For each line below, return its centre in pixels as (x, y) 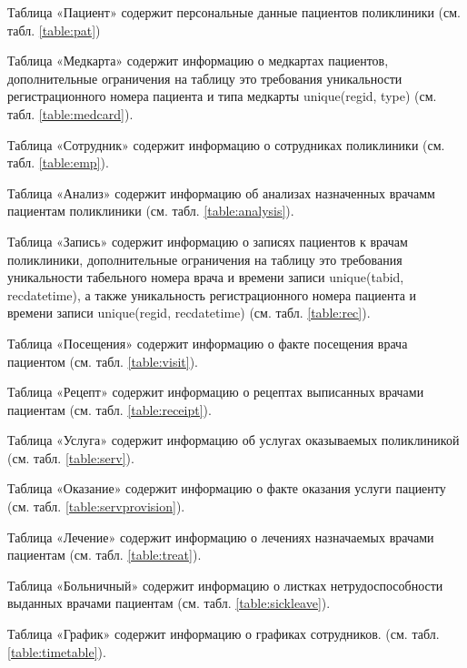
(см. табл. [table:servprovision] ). (96, 506)
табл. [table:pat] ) (54, 30)
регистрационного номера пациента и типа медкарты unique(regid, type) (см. (222, 96)
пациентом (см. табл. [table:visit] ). (103, 361)
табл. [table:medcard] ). (70, 113)
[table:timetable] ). (57, 651)
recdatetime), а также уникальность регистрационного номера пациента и (212, 294)
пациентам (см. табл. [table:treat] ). (104, 555)
